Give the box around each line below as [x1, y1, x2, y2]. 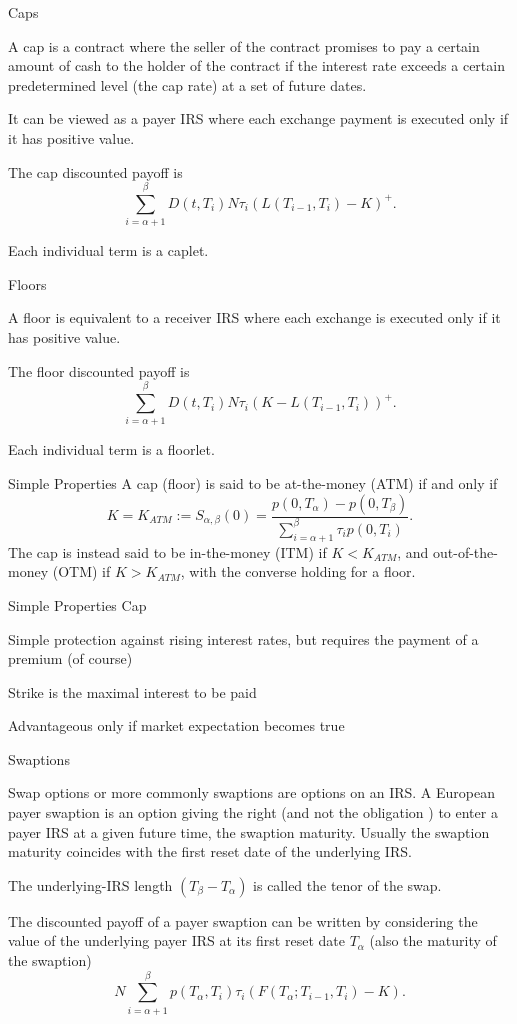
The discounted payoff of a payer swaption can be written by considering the [8, 910, 478, 931]
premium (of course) [8, 648, 133, 669]
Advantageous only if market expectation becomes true [8, 715, 345, 736]
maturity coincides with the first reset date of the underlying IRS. [8, 841, 412, 862]
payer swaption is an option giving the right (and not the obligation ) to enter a [8, 802, 498, 823]
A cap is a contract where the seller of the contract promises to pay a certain [8, 35, 480, 56]
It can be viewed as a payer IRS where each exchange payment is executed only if [8, 108, 509, 129]
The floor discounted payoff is [8, 360, 190, 381]
